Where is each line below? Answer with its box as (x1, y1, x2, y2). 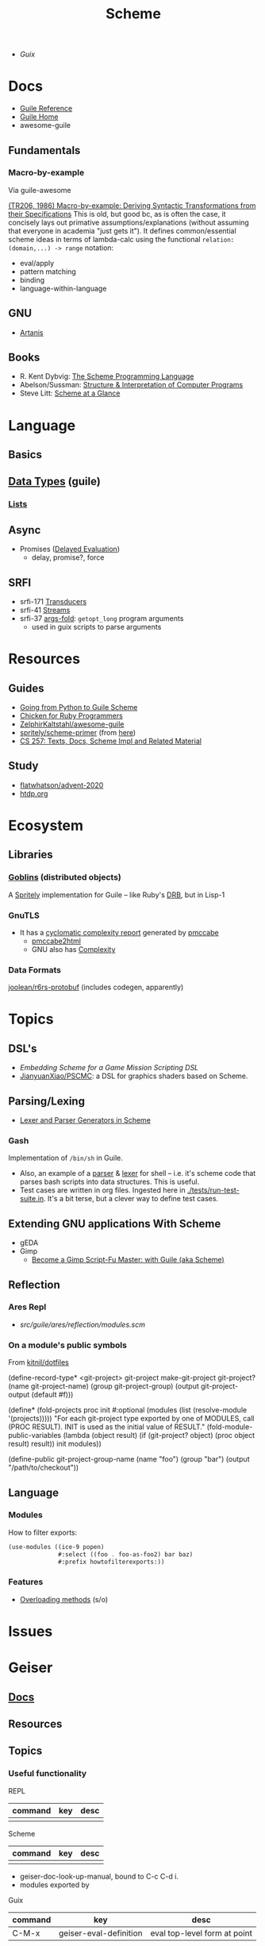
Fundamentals (8, 144, 81, 157)
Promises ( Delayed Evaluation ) (19, 545, 121, 554)
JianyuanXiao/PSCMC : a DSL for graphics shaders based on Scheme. (19, 1071, 248, 1081)
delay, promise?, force (31, 553, 105, 562)
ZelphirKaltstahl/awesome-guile (19, 719, 125, 729)
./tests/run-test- (186, 1185, 240, 1195)
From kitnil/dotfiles (8, 1358, 69, 1367)
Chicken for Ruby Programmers (19, 711, 123, 720)
